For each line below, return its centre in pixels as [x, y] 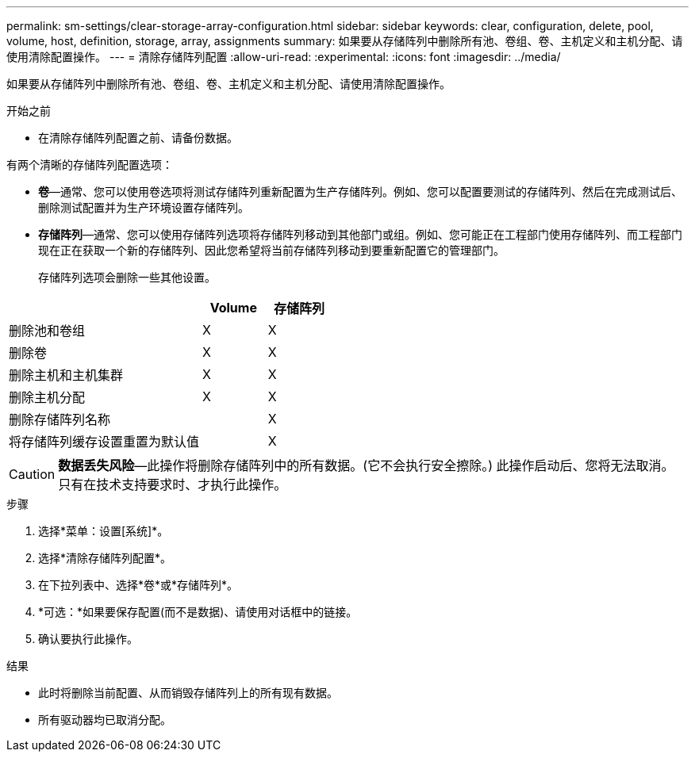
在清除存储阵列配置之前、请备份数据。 [138, 138]
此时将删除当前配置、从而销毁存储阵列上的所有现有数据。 [188, 693]
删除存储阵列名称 [60, 419]
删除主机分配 [47, 397]
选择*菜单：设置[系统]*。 [104, 531]
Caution [32, 474]
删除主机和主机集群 [66, 375]
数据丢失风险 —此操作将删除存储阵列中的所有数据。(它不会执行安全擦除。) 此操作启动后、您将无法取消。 [366, 465]
